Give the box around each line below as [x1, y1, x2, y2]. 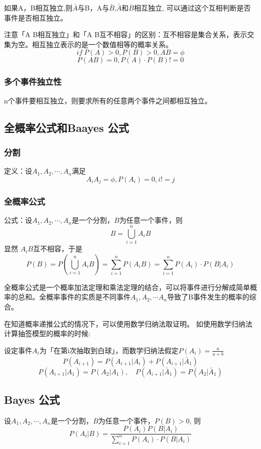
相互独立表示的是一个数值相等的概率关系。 [32, 39, 173, 49]
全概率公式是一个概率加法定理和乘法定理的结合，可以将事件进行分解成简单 [4, 281, 250, 292]
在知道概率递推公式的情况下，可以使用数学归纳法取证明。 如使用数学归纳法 [4, 318, 252, 329]
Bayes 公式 [4, 391, 60, 407]
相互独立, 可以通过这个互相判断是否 [134, 3, 251, 13]
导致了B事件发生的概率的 [167, 291, 249, 302]
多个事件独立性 [4, 75, 62, 88]
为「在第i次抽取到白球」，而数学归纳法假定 [39, 345, 179, 355]
